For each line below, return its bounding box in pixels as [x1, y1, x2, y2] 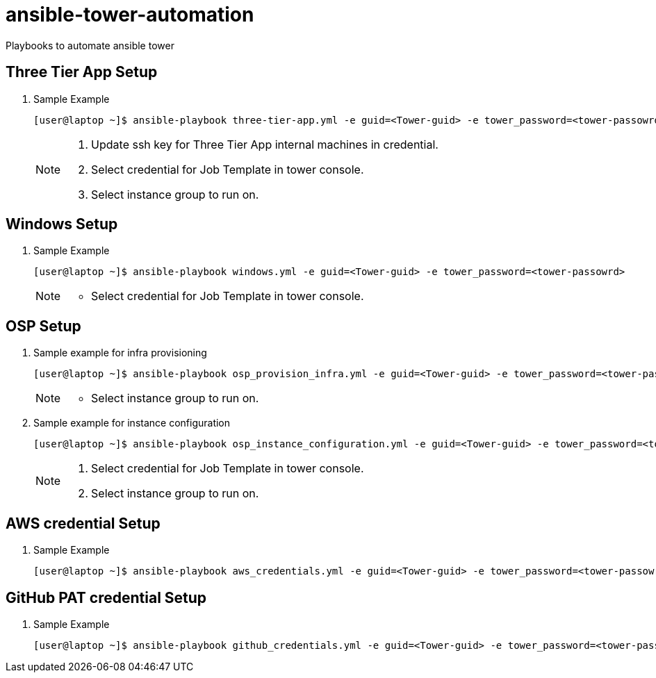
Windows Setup [6, 215, 118, 233]
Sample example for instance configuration [33, 417, 231, 429]
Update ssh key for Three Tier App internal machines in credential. [91, 137, 438, 151]
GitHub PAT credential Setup [6, 588, 207, 606]
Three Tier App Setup [6, 63, 158, 81]
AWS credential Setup [6, 514, 161, 532]
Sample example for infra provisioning [33, 347, 207, 359]
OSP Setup [6, 317, 81, 335]
